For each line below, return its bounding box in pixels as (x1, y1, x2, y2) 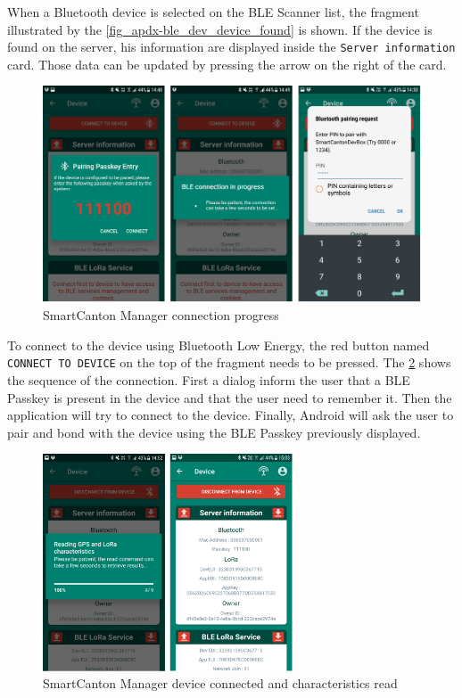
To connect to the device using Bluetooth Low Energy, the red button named (7, 335, 430, 354)
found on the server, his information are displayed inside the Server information (7, 37, 456, 56)
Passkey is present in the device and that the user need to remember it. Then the (7, 388, 452, 406)
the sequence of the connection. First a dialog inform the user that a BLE (7, 370, 410, 389)
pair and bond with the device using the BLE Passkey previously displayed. (7, 423, 421, 441)
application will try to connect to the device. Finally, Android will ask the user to (7, 406, 454, 424)
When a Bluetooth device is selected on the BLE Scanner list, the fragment (7, 3, 419, 21)
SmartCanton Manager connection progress (43, 306, 279, 324)
